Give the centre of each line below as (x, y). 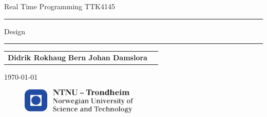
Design (15, 31)
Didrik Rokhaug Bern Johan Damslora (78, 57)
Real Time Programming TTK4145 (60, 6)
